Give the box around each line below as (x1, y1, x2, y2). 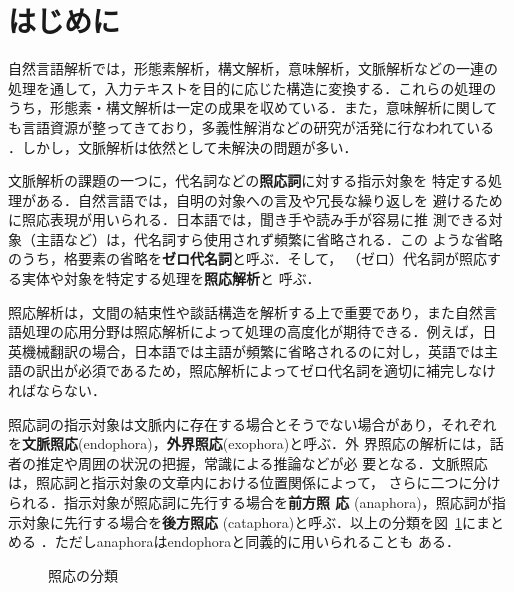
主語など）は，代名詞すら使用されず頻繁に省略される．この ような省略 (35, 228, 503, 249)
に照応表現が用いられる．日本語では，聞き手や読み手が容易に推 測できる (8, 209, 489, 230)
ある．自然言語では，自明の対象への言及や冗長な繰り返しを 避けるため (35, 189, 503, 210)
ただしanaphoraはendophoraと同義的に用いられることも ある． (54, 531, 461, 552)
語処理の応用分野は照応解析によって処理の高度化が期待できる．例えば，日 (8, 321, 497, 342)
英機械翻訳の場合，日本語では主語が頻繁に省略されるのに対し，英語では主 (8, 340, 498, 361)
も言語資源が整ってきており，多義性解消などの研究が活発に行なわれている (8, 116, 495, 137)
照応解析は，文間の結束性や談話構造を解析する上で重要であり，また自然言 (8, 301, 497, 322)
